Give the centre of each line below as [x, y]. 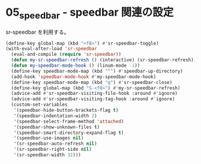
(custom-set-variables [39, 105]
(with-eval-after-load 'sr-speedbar [51, 49]
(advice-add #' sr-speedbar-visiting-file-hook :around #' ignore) [94, 94]
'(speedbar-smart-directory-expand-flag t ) [69, 133]
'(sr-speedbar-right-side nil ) [53, 150]
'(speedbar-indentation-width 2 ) [55, 116]
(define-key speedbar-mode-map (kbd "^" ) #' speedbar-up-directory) [97, 71]
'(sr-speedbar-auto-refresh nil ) [55, 144]
